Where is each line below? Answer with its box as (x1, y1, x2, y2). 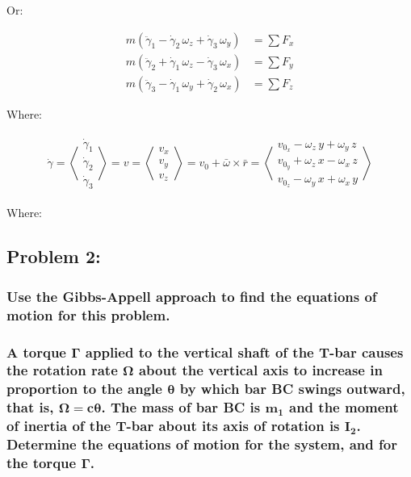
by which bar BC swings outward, (179, 379, 405, 399)
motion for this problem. (6, 304, 170, 324)
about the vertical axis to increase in (138, 360, 383, 380)
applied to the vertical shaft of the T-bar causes (85, 341, 404, 362)
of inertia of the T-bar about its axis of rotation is (6, 416, 340, 436)
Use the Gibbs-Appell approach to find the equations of (6, 286, 377, 306)
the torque (6, 453, 77, 473)
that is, (6, 397, 54, 417)
